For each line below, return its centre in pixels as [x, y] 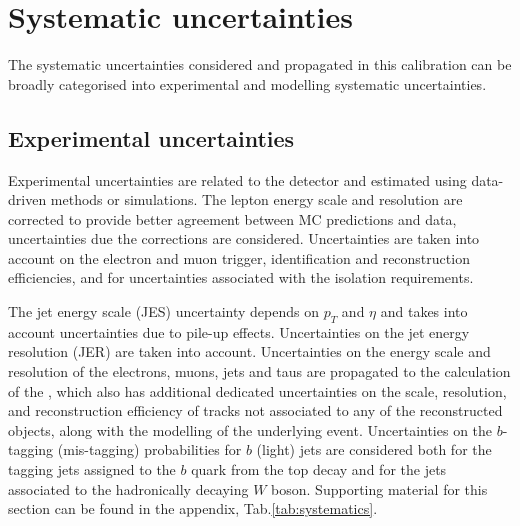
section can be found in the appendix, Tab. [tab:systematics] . [193, 508]
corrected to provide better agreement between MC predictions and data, [232, 218]
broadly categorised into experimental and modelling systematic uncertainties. [247, 83]
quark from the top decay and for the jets [319, 469]
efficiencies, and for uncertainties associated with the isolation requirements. [241, 277]
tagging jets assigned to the [92, 469]
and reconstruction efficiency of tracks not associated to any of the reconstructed [255, 410]
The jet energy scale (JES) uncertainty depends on [163, 311]
